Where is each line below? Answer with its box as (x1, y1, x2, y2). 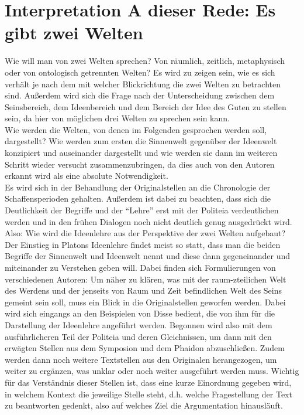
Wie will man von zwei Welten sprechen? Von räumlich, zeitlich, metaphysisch (5, 55, 285, 67)
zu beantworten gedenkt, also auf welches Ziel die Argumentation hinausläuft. (5, 399, 283, 411)
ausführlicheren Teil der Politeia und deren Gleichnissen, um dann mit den (5, 330, 272, 342)
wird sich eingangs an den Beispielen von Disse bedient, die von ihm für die (5, 307, 275, 319)
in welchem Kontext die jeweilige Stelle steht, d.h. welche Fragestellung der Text (5, 387, 292, 400)
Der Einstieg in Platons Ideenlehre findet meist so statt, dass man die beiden (5, 238, 281, 250)
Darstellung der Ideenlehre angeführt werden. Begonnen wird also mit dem (5, 318, 272, 331)
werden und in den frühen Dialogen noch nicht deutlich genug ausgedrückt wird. (5, 215, 292, 227)
